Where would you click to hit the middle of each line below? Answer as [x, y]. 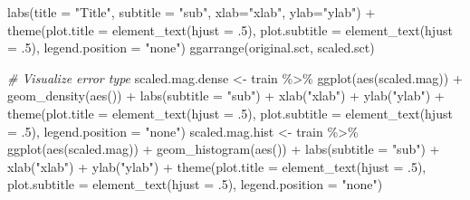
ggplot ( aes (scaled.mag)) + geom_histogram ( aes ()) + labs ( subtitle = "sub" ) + [224, 149]
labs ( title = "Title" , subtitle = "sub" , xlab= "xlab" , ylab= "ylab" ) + [192, 12]
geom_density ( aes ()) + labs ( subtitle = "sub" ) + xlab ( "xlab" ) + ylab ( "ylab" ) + [226, 95]
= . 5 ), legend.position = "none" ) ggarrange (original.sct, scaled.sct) [191, 48]
